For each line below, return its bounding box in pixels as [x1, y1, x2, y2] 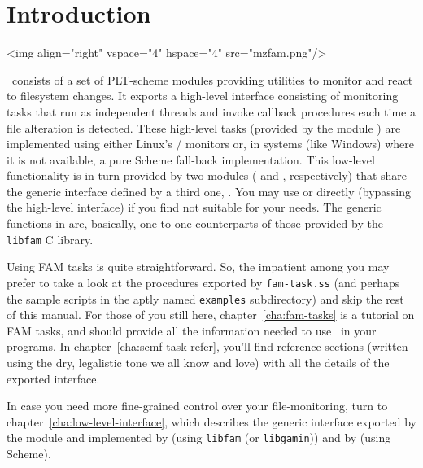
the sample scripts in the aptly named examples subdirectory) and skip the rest [7, 290, 404, 307]
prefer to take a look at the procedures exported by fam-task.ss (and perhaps [7, 273, 400, 291]
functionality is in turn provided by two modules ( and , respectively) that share [7, 167, 408, 184]
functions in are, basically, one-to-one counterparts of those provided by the [7, 215, 383, 232]
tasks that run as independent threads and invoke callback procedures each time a [7, 103, 416, 120]
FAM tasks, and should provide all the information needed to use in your [7, 321, 377, 339]
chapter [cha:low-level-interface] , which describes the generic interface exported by [7, 413, 416, 430]
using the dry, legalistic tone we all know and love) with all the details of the [7, 354, 390, 370]
